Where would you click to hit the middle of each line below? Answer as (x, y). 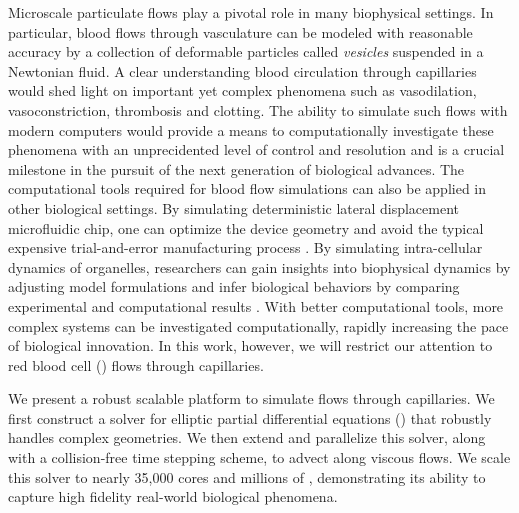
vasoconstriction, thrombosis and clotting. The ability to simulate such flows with (258, 109)
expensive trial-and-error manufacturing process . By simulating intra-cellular (245, 247)
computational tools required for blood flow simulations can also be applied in (247, 188)
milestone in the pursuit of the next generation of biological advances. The (236, 168)
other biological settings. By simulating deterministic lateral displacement (234, 207)
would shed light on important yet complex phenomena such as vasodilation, (242, 90)
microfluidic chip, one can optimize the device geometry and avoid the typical (246, 227)
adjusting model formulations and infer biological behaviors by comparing (234, 286)
